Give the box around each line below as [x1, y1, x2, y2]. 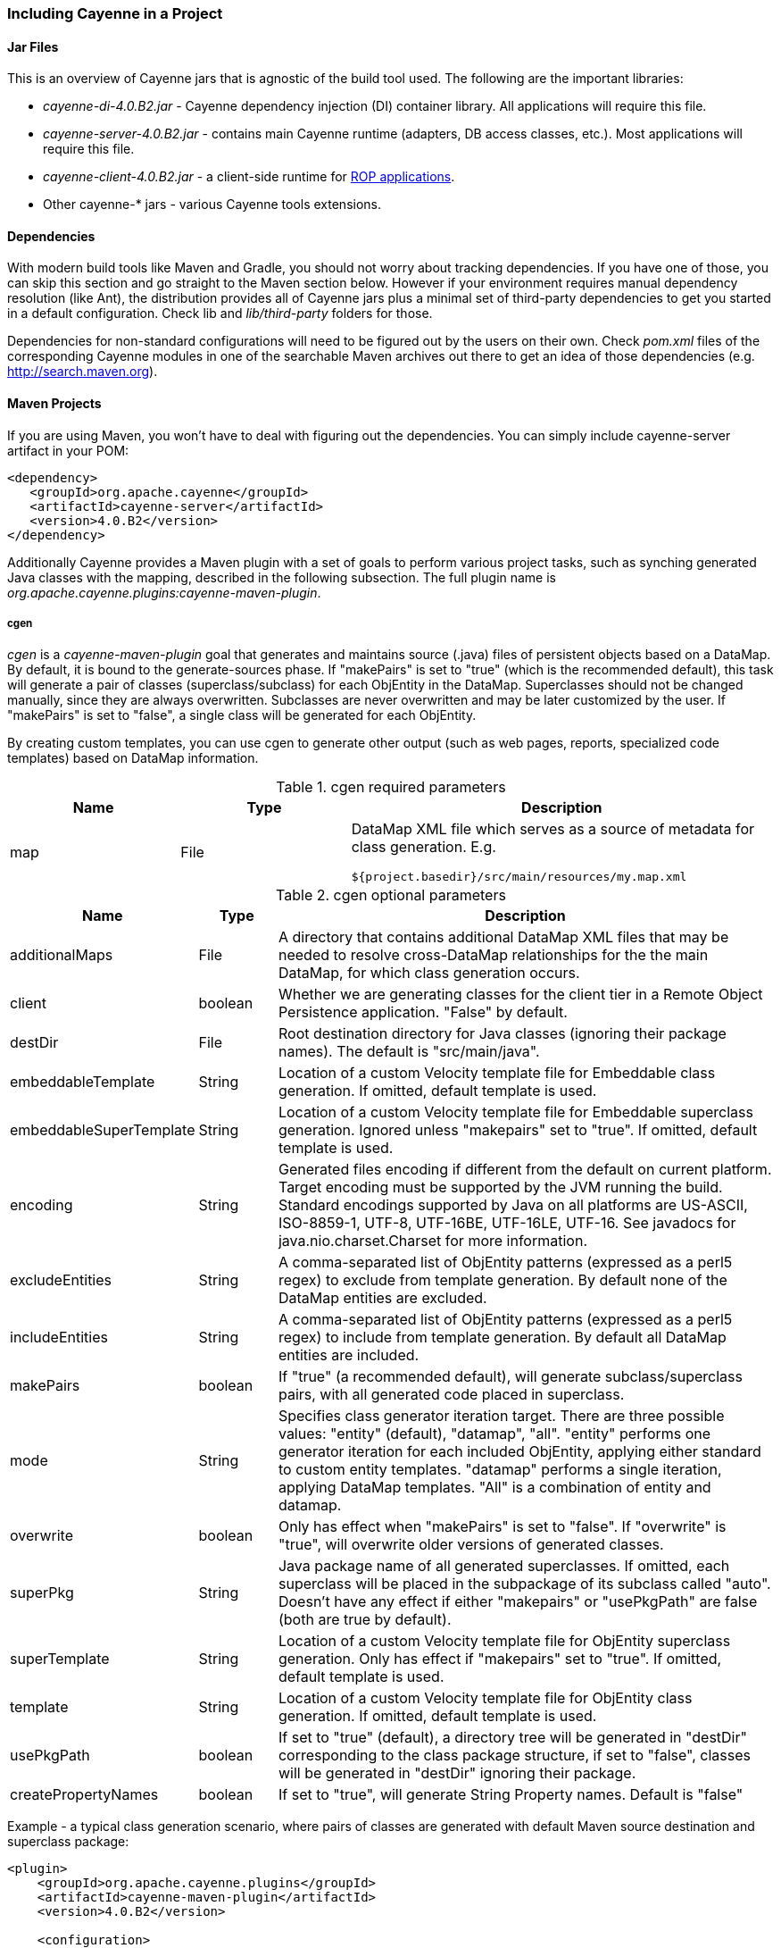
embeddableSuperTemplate [10, 1121, 195, 1140]
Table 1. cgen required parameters [276, 778, 506, 797]
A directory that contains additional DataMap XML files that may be [278, 928, 729, 947]
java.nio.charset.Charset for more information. [278, 1232, 587, 1250]
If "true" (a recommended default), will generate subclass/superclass [278, 1367, 743, 1386]
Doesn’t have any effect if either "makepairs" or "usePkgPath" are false [278, 1593, 758, 1611]
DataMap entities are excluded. [278, 1289, 487, 1308]
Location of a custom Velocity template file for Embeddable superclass [278, 1103, 753, 1122]
